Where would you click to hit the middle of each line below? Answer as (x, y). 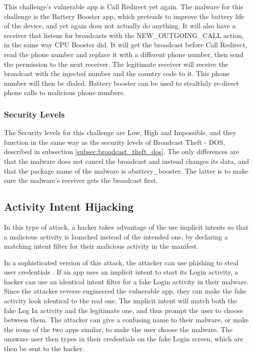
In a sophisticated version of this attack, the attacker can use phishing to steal (121, 262)
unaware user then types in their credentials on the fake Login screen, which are (124, 339)
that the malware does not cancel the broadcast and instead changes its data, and (126, 161)
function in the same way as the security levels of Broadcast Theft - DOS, (115, 142)
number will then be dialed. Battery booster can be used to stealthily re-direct (122, 83)
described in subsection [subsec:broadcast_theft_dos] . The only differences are (122, 151)
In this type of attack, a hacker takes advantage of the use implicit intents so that (126, 227)
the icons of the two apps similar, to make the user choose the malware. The (118, 329)
